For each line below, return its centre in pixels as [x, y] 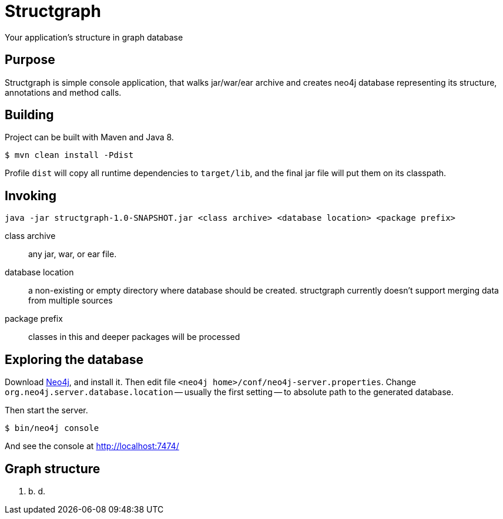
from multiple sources [71, 301]
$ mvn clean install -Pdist [69, 155]
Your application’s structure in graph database [94, 37]
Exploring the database [74, 359]
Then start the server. [46, 410]
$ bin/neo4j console [52, 428]
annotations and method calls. [63, 92]
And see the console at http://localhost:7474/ [92, 446]
